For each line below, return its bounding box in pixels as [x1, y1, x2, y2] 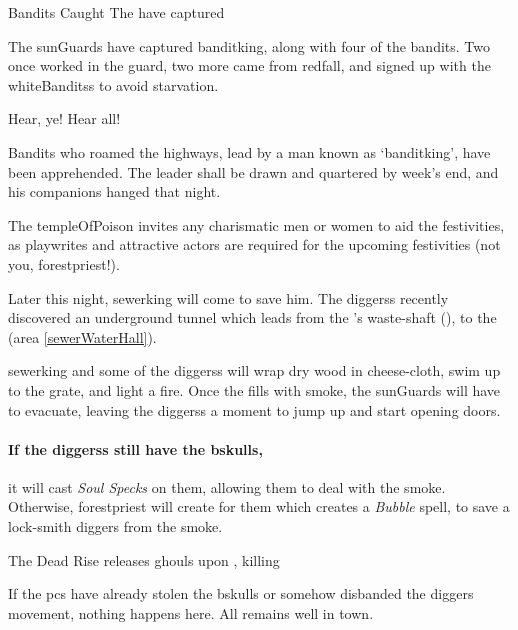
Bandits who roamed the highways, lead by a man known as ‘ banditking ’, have [8, 141, 491, 162]
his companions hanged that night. [8, 181, 221, 202]
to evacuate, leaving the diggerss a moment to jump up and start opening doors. [8, 399, 501, 420]
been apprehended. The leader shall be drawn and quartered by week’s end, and [8, 161, 499, 182]
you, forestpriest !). [8, 253, 120, 274]
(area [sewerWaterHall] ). [8, 326, 157, 347]
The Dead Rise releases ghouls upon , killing [8, 549, 280, 570]
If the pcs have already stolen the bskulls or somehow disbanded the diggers [8, 583, 474, 604]
